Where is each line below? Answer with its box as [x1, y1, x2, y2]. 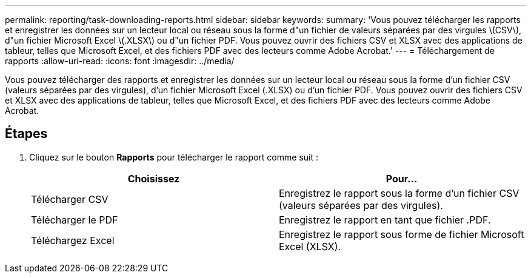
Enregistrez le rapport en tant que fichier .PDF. [279, 213, 491, 226]
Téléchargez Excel [31, 234, 115, 247]
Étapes [5, 126, 48, 142]
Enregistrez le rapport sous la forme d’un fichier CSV [279, 187, 519, 199]
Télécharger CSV [31, 193, 109, 205]
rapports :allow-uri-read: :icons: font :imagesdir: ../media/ [5, 56, 235, 66]
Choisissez [127, 172, 180, 185]
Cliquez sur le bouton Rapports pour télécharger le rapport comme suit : [29, 151, 318, 162]
